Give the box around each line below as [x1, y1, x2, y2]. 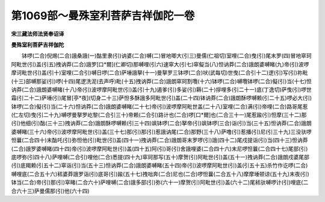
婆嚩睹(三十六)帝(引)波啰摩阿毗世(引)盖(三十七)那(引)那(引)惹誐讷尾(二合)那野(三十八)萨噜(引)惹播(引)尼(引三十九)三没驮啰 [11, 128, 312, 135]
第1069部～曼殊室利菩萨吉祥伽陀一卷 [11, 9, 195, 22]
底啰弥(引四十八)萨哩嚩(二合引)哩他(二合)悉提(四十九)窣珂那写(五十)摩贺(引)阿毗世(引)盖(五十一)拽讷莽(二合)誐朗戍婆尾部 [11, 154, 309, 161]
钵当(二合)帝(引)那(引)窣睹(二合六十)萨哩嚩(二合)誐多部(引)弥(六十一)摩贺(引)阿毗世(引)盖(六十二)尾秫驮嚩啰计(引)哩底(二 [11, 178, 309, 186]
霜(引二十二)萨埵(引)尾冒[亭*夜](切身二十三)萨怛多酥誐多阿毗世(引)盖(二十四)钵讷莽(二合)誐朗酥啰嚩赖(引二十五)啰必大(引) [11, 94, 312, 102]
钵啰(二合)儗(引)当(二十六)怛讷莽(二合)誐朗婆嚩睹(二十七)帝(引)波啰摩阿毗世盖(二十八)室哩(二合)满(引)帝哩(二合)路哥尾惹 [11, 103, 308, 110]
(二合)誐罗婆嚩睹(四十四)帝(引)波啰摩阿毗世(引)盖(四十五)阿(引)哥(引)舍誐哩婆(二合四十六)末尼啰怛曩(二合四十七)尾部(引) [11, 145, 308, 152]
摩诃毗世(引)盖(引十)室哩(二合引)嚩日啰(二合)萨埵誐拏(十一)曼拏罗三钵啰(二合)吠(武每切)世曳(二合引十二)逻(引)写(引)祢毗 [11, 69, 308, 77]
